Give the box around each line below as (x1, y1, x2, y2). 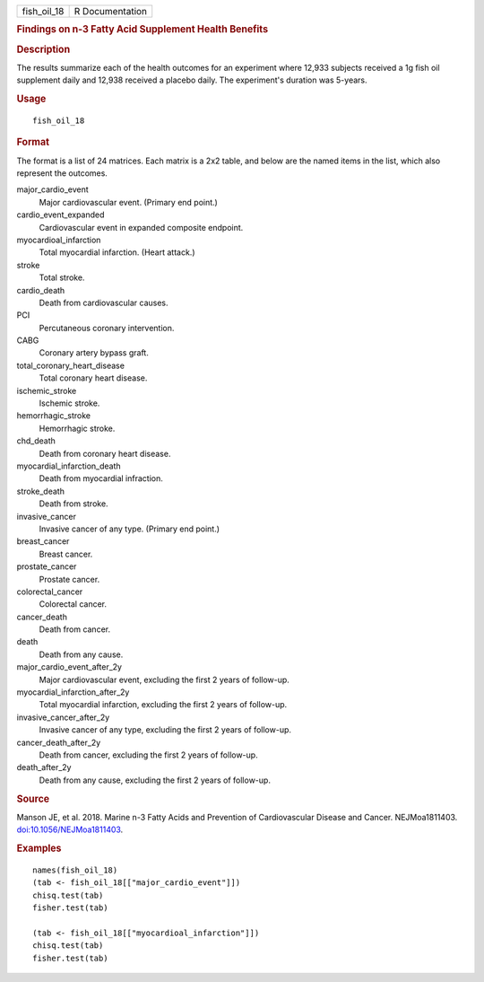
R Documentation (73, 5, 148, 17)
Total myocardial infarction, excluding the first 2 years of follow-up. (39, 699, 288, 710)
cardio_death (16, 285, 65, 295)
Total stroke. (39, 272, 85, 283)
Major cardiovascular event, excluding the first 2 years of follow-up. (39, 674, 290, 685)
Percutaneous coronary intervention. (39, 322, 175, 333)
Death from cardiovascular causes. (39, 297, 169, 308)
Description (16, 43, 71, 56)
